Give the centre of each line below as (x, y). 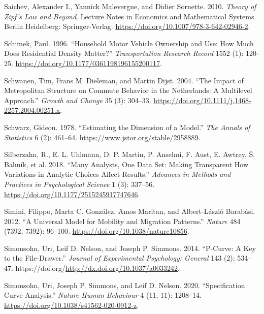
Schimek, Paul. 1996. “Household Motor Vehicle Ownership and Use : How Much (129, 43)
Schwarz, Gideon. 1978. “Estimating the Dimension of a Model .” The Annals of (127, 127)
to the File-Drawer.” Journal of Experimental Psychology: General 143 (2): (120, 258)
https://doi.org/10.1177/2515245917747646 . (72, 194)
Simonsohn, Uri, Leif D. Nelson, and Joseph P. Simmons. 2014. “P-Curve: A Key (130, 248)
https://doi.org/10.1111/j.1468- (202, 100)
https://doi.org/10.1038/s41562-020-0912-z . (72, 305)
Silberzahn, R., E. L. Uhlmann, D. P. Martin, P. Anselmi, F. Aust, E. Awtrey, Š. (130, 154)
